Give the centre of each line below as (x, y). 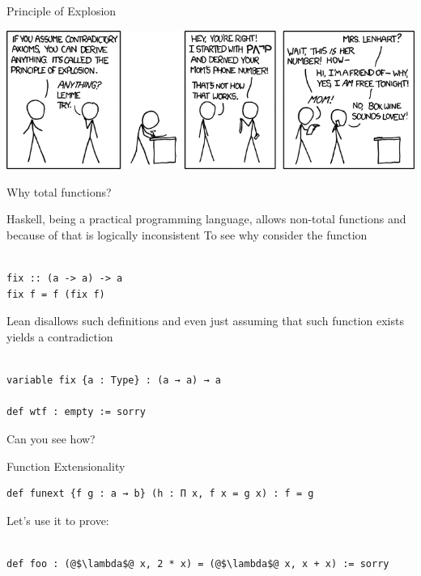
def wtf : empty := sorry (76, 412)
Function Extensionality (66, 466)
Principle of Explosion (62, 11)
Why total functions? (59, 191)
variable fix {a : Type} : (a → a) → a (114, 381)
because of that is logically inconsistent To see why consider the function (187, 235)
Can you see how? (51, 438)
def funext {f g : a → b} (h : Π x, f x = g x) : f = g (160, 494)
